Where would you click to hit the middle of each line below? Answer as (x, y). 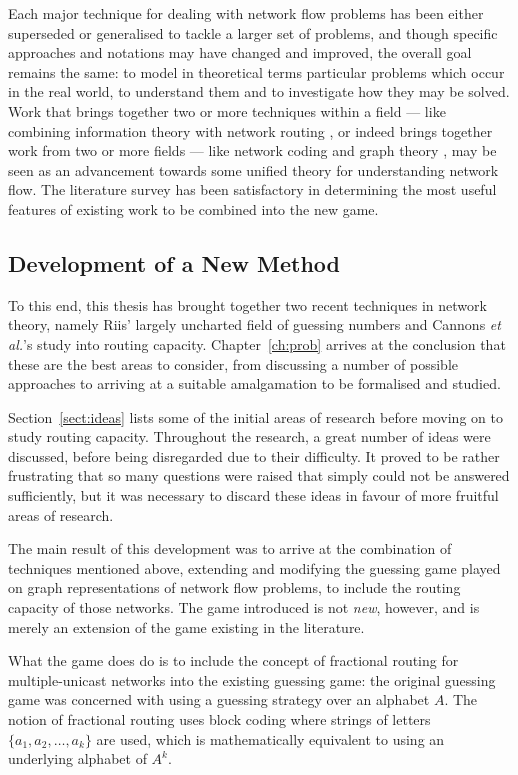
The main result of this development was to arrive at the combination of (230, 548)
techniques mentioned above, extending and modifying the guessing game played (254, 567)
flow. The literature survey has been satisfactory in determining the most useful (252, 189)
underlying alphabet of (77, 758)
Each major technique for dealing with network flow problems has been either (246, 13)
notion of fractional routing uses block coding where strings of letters (219, 719)
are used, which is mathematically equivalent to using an (270, 738)
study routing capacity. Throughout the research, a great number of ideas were (249, 436)
